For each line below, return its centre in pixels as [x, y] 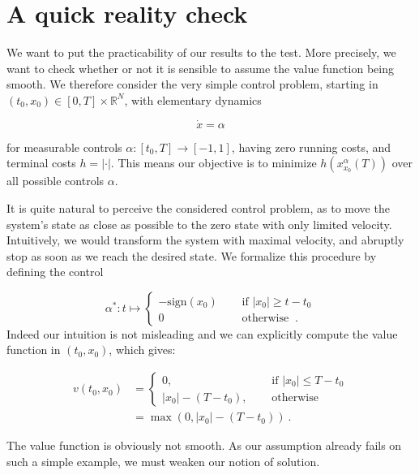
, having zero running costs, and [311, 147]
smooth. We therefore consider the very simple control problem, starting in [192, 84]
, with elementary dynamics [193, 99]
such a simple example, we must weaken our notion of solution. [163, 461]
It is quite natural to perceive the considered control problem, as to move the [198, 207]
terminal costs [41, 163]
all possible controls [56, 181]
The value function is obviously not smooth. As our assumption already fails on [204, 445]
